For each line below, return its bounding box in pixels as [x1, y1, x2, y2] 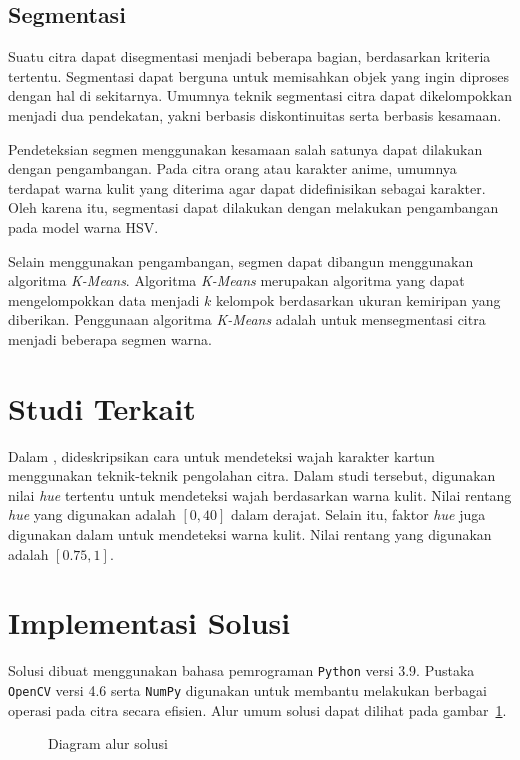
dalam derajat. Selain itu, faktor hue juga [230, 504, 486, 525]
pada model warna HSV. [8, 216, 159, 237]
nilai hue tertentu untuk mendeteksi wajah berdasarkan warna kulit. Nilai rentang [8, 484, 512, 505]
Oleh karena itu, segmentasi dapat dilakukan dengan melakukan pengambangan [8, 197, 499, 218]
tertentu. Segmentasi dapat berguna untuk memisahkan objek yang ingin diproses [8, 65, 509, 86]
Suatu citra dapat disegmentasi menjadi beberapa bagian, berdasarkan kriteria [8, 46, 491, 67]
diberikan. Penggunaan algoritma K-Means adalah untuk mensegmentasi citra [8, 309, 486, 330]
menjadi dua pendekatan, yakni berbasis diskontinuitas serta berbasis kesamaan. [8, 104, 502, 125]
